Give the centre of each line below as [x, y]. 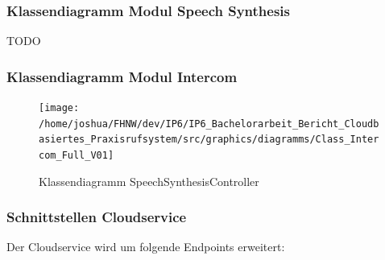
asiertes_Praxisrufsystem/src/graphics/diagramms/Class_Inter [209, 140]
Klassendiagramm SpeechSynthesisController [149, 181]
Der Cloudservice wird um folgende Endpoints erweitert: [146, 247]
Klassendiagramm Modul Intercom [122, 76]
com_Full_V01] [77, 155]
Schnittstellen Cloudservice [97, 217]
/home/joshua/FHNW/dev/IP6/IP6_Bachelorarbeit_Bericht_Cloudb [209, 124]
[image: [59, 108]
